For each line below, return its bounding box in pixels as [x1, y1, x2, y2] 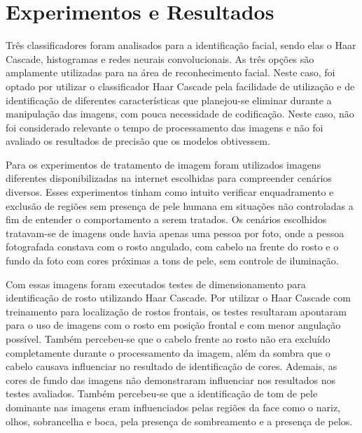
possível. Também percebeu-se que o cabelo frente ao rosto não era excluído [6, 332, 330, 346]
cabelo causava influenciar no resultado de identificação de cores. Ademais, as [6, 359, 337, 374]
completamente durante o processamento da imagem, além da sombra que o [6, 345, 330, 360]
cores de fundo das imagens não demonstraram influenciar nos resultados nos [6, 372, 335, 387]
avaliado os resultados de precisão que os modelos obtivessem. [6, 134, 270, 148]
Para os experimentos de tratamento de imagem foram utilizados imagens [6, 157, 321, 171]
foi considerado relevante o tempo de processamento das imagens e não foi [6, 120, 323, 134]
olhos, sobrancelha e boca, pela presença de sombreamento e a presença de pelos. [6, 413, 353, 428]
